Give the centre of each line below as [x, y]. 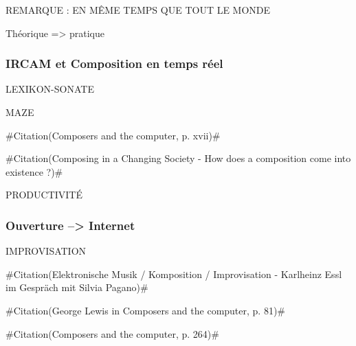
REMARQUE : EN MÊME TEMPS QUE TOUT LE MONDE [138, 10]
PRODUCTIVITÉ [44, 195]
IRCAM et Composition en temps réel [114, 64]
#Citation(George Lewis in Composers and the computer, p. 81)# [146, 310]
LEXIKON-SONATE [50, 89]
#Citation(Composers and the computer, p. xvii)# [113, 135]
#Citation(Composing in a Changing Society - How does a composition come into [178, 158]
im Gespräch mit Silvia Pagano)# [77, 287]
